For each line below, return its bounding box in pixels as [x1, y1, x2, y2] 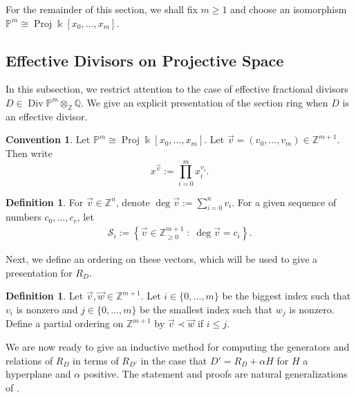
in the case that [140, 353, 207, 367]
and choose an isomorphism [230, 2, 347, 16]
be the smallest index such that [140, 302, 273, 316]
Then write [6, 145, 53, 160]
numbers [6, 210, 41, 224]
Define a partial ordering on [6, 316, 124, 331]
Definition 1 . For [6, 194, 84, 209]
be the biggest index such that [222, 288, 351, 303]
